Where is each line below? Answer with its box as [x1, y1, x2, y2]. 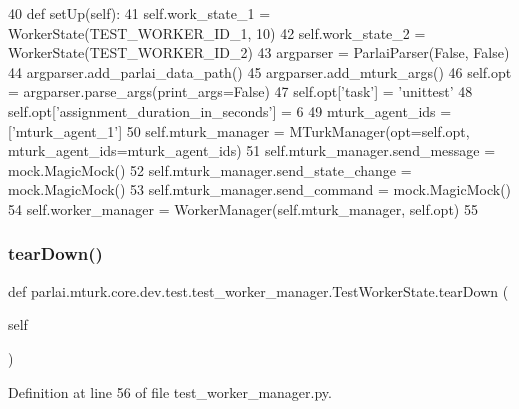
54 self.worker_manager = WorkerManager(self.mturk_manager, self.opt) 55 [8, 198, 478, 219]
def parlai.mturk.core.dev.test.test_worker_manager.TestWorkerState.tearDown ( [8, 280, 509, 301]
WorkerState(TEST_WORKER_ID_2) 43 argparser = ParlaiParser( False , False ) [8, 42, 510, 63]
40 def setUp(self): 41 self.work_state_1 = [8, 3, 271, 23]
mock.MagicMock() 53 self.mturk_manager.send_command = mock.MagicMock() [8, 179, 512, 200]
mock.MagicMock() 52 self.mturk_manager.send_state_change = [8, 159, 412, 180]
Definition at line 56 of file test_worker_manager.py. [8, 381, 332, 402]
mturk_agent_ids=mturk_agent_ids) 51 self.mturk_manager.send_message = [8, 140, 496, 161]
